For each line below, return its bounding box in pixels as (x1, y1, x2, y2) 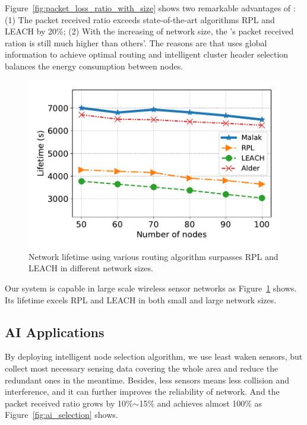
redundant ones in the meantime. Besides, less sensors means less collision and (5, 373, 290, 386)
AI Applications (5, 322, 105, 341)
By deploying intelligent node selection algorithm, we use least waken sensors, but (5, 350, 303, 363)
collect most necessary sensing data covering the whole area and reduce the (5, 361, 278, 374)
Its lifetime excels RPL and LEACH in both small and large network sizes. (5, 293, 277, 306)
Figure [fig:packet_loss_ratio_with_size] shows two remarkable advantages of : (5, 2, 296, 14)
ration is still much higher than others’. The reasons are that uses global (5, 36, 267, 49)
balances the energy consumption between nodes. (5, 59, 183, 72)
